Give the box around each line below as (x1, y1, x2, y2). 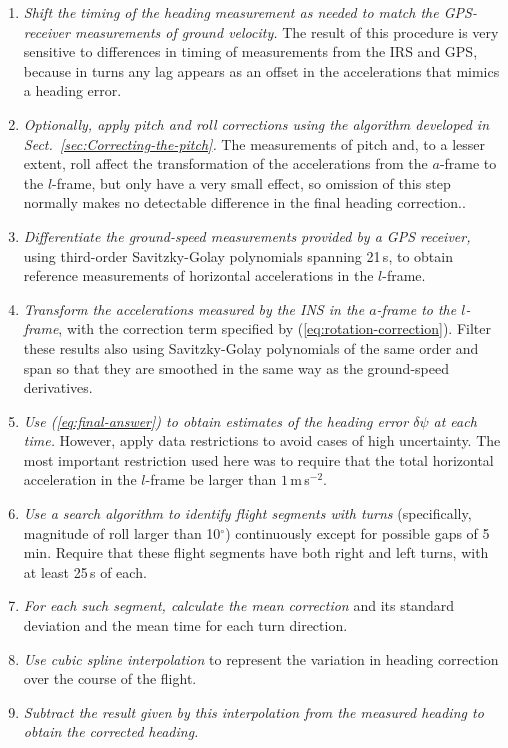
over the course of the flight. (23, 668, 197, 689)
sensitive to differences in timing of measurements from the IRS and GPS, (23, 41, 478, 62)
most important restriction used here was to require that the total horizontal (23, 449, 494, 470)
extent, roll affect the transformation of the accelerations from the (23, 153, 428, 174)
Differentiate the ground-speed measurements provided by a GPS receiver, (23, 225, 471, 246)
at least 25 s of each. (23, 561, 147, 582)
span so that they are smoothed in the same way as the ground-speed (23, 357, 449, 378)
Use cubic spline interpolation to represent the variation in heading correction (23, 648, 499, 669)
